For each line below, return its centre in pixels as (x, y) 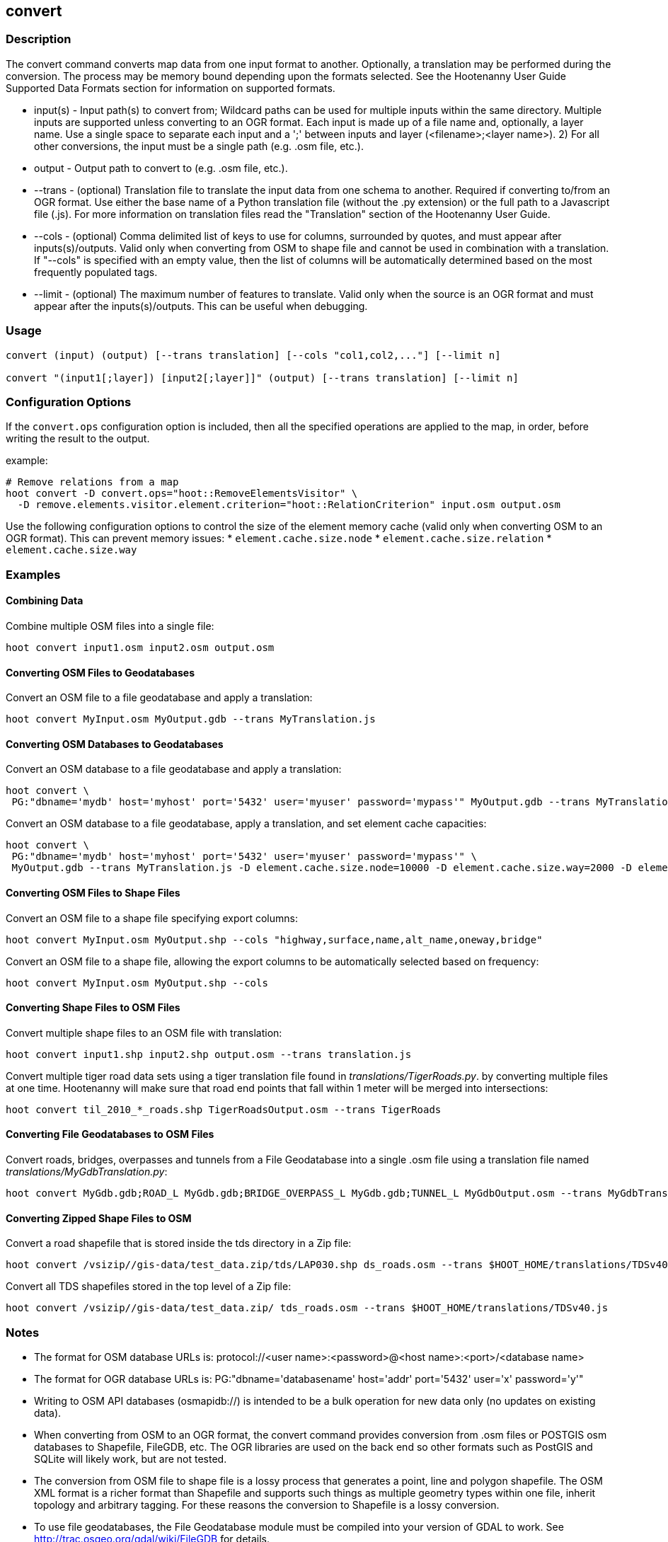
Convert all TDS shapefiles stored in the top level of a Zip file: (149, 1287)
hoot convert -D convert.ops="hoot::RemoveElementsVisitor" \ (182, 494)
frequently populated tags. (96, 272)
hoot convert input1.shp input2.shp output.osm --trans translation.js (209, 1054)
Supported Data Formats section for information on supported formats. (171, 88)
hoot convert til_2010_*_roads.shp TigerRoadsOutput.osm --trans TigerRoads (224, 1109)
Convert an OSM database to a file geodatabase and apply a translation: (174, 769)
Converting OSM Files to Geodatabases (100, 672)
